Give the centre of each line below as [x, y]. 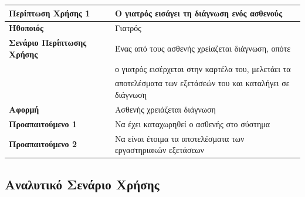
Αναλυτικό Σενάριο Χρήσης [82, 184]
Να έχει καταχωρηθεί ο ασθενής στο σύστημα [192, 123]
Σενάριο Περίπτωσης [48, 43]
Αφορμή [24, 109]
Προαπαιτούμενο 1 [43, 123]
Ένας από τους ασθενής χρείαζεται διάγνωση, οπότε [203, 48]
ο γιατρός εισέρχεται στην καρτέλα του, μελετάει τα [203, 68]
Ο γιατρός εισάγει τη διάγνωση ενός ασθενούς [199, 13]
